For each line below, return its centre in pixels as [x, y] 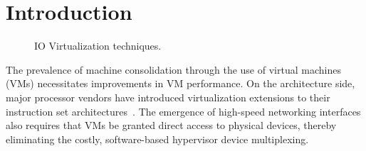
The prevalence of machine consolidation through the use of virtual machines [173, 69]
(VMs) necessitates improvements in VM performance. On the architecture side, [181, 83]
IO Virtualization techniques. [98, 46]
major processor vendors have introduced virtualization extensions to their [168, 97]
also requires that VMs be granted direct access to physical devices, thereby [171, 125]
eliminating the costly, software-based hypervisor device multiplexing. [157, 139]
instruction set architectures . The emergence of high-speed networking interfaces [183, 111]
